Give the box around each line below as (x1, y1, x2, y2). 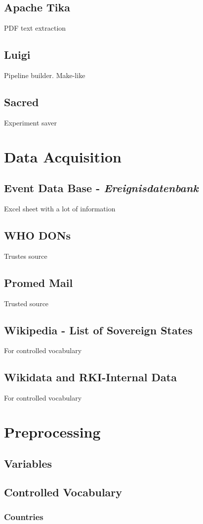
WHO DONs (4, 227, 71, 242)
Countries (4, 510, 43, 523)
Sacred (4, 94, 39, 109)
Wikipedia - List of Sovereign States (4, 322, 193, 337)
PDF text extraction (4, 23, 66, 33)
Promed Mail (4, 275, 73, 290)
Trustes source (4, 250, 47, 261)
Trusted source (4, 298, 49, 308)
